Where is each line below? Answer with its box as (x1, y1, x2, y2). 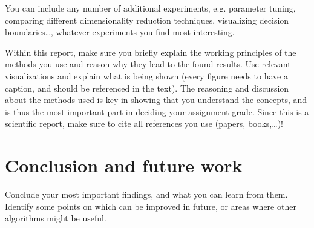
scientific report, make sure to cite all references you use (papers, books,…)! (5, 117, 283, 130)
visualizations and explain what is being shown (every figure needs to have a (5, 69, 288, 82)
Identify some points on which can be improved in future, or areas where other (5, 199, 296, 212)
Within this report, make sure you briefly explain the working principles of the (5, 45, 296, 58)
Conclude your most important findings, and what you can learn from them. (5, 188, 288, 201)
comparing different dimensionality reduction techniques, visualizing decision (5, 13, 289, 26)
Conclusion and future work (5, 153, 243, 178)
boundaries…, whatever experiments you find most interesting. (5, 25, 235, 38)
